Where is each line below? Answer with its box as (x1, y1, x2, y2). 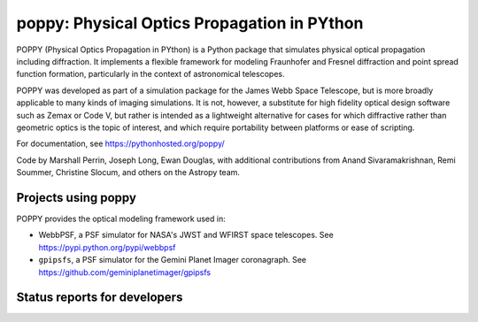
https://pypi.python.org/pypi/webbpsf (38, 241, 176, 252)
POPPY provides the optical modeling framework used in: (16, 213, 226, 224)
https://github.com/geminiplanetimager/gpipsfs (38, 266, 212, 278)
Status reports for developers (16, 290, 183, 305)
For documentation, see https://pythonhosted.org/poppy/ (16, 138, 225, 149)
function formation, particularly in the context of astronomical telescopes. (16, 69, 285, 80)
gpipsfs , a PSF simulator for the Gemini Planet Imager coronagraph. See (38, 255, 307, 265)
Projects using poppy (16, 190, 137, 205)
